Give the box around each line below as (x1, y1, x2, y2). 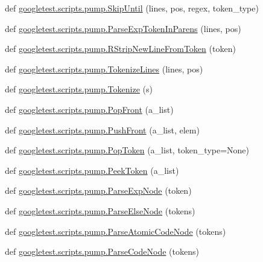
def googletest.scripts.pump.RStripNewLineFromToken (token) (5, 42, 236, 55)
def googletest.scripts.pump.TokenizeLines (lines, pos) (5, 62, 203, 75)
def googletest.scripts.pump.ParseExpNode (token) (5, 184, 192, 197)
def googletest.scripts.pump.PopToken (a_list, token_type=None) (5, 144, 250, 156)
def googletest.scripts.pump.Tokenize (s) (5, 83, 153, 95)
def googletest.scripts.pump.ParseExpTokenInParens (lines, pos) (5, 22, 241, 34)
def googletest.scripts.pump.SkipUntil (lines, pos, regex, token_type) (5, 2, 259, 14)
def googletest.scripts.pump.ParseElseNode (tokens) (5, 204, 195, 217)
